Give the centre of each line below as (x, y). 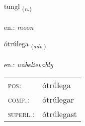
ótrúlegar (58, 99)
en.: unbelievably (29, 64)
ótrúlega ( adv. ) (25, 44)
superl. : (21, 114)
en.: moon (19, 27)
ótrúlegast (60, 114)
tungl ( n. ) (18, 7)
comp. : (19, 99)
